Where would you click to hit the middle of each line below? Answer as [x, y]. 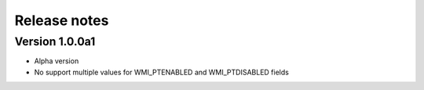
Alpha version [57, 61]
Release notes [62, 20]
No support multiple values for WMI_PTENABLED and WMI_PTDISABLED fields [162, 72]
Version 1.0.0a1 [55, 41]
